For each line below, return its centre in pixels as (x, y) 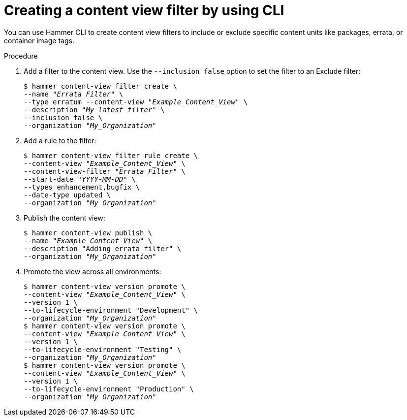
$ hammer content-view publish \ (88, 233)
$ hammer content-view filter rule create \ (111, 155)
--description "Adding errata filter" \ (103, 248)
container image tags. (39, 40)
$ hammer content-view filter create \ (100, 86)
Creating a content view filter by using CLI (144, 10)
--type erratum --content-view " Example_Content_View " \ (136, 102)
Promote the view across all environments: (93, 271)
